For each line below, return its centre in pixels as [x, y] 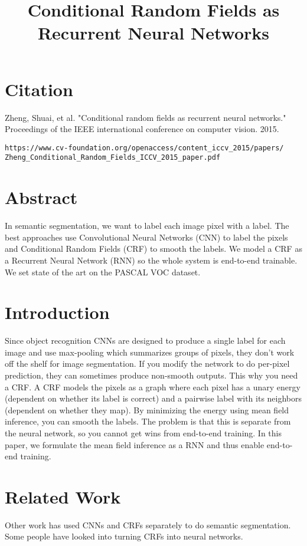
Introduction [57, 312]
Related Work [63, 496]
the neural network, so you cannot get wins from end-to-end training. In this [143, 432]
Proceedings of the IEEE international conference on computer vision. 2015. [142, 129]
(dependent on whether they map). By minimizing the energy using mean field [147, 409]
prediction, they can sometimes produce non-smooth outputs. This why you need [151, 375]
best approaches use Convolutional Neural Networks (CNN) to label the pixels [146, 237]
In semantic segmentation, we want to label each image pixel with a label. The [147, 226]
